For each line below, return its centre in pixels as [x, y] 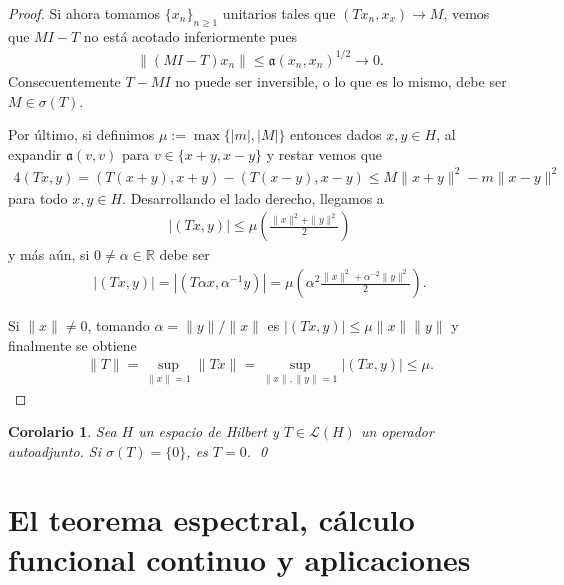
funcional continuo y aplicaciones [239, 558]
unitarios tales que [279, 13]
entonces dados [336, 134]
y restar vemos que [324, 153]
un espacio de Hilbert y [208, 431]
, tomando [118, 325]
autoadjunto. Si [55, 450]
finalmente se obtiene [72, 344]
